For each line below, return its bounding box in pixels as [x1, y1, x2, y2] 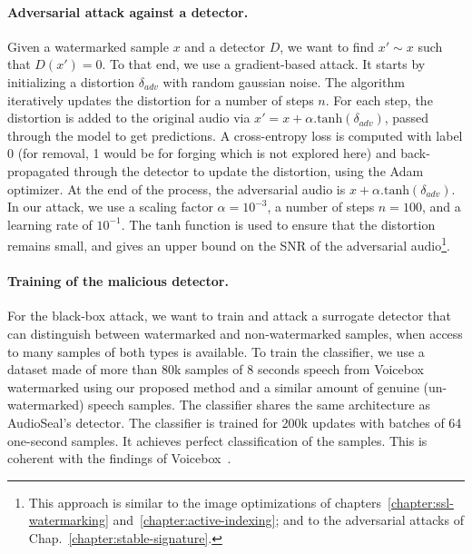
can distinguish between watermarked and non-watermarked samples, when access [7, 323, 463, 342]
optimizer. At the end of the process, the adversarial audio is [7, 179, 346, 198]
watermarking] [28, 510, 109, 529]
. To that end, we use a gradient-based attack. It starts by [102, 54, 426, 74]
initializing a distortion [7, 72, 135, 91]
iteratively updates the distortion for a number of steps [7, 90, 314, 109]
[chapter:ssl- [388, 492, 454, 511]
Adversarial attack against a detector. [7, 2, 249, 21]
